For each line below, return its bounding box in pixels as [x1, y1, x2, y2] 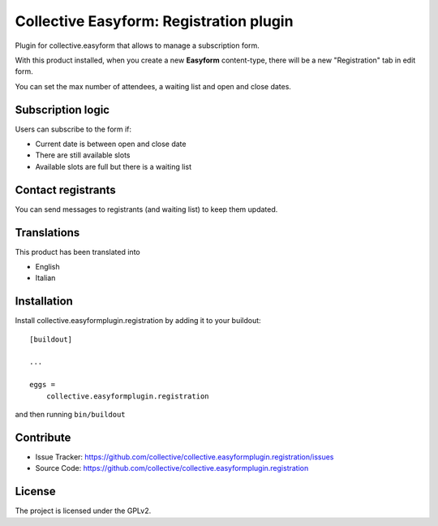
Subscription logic [15, 102, 109, 117]
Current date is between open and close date [35, 139, 187, 149]
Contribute [15, 430, 71, 444]
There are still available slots [35, 150, 131, 160]
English [35, 262, 60, 271]
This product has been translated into [15, 247, 141, 257]
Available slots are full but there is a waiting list [35, 162, 192, 171]
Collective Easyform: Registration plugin [15, 12, 294, 30]
